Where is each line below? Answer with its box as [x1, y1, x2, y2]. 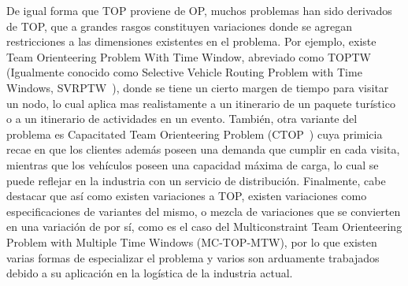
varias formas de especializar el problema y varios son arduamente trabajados [6, 249, 380, 266]
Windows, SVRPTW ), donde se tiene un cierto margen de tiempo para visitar [6, 79, 389, 95]
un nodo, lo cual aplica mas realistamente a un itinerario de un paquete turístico [6, 95, 395, 111]
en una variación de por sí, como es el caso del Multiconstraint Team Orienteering [6, 218, 402, 235]
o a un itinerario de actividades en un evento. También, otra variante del [6, 110, 358, 127]
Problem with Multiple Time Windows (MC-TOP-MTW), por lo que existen [6, 233, 377, 250]
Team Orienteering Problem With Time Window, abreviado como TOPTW [6, 48, 371, 65]
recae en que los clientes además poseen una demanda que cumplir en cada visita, [6, 141, 400, 158]
